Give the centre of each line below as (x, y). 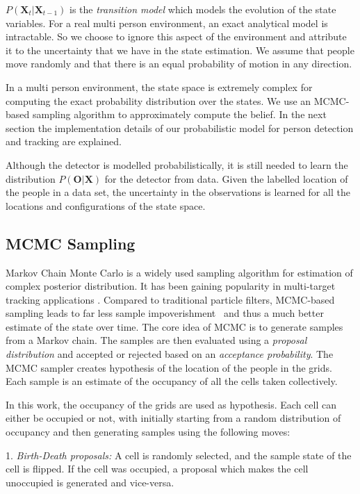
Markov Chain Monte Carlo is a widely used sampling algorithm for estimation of (179, 272)
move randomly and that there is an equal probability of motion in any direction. (179, 64)
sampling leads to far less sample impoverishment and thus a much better (165, 313)
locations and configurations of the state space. (106, 205)
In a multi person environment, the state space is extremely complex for (159, 87)
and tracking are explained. (64, 141)
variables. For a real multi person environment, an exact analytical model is (167, 23)
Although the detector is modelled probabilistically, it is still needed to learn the (177, 164)
